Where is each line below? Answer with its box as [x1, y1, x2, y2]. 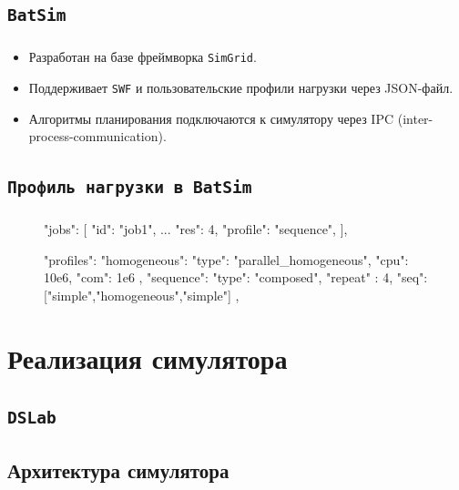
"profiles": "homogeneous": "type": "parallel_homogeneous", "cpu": [44, 250, 409, 269]
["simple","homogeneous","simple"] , [44, 285, 240, 304]
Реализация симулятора [7, 339, 288, 376]
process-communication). [28, 127, 167, 146]
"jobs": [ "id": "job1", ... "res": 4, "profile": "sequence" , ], [44, 219, 348, 239]
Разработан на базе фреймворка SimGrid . [28, 47, 257, 66]
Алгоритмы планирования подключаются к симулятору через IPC [28, 108, 394, 128]
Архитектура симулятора [7, 455, 229, 484]
